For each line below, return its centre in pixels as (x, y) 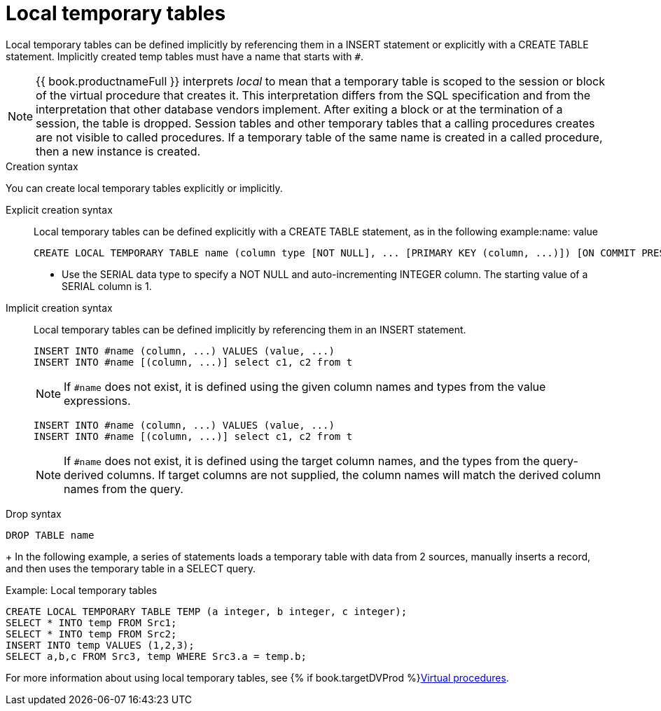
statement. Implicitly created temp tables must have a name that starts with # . (185, 56)
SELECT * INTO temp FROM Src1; (91, 622)
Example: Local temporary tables (82, 590)
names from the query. (124, 489)
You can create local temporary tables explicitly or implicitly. (144, 188)
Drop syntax (34, 513)
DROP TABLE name (50, 535)
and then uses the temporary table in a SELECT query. (131, 568)
